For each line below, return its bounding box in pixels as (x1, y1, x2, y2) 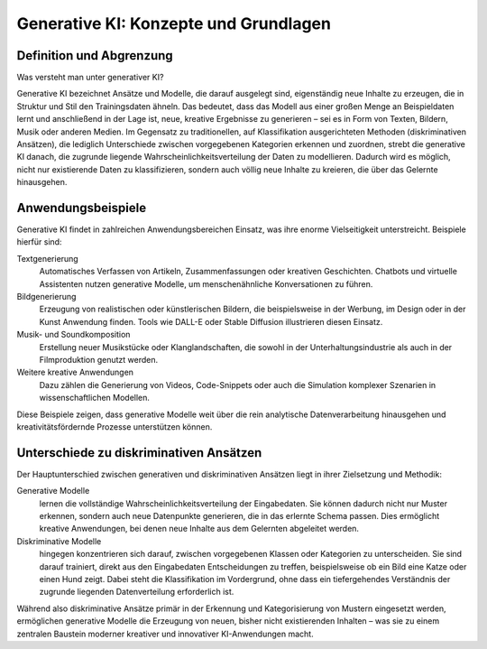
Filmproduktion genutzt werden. (39, 355, 158, 365)
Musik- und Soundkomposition (16, 329, 131, 340)
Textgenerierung (16, 253, 78, 264)
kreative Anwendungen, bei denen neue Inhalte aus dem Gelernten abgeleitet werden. (39, 524, 360, 534)
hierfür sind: (16, 236, 62, 247)
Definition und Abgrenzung (16, 48, 173, 63)
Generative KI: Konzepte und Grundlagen (16, 14, 331, 33)
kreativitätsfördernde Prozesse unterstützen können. (16, 421, 213, 432)
